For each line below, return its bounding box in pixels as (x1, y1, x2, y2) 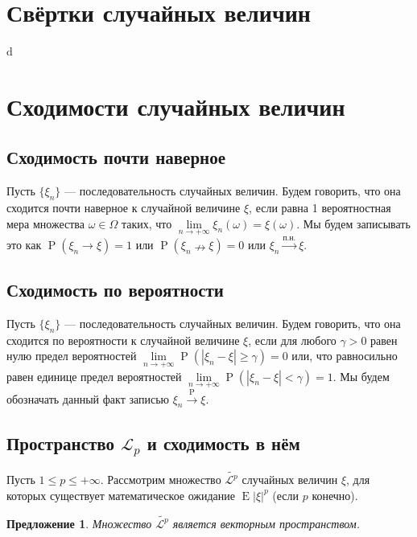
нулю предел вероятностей (6, 347, 137, 364)
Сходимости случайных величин (6, 89, 345, 122)
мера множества (6, 215, 85, 232)
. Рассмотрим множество (100, 471, 221, 488)
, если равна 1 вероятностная (249, 199, 391, 216)
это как (6, 236, 42, 252)
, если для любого (248, 331, 336, 348)
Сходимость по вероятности (6, 277, 224, 302)
